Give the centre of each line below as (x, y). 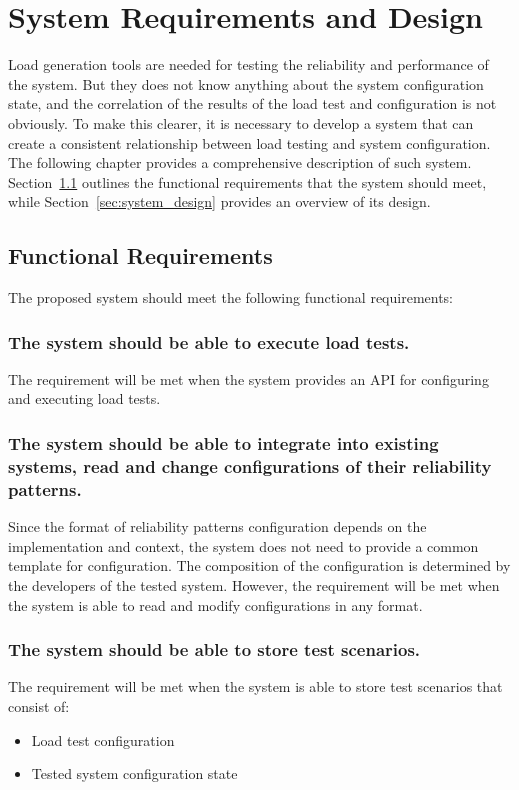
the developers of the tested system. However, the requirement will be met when (254, 584)
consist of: (39, 705)
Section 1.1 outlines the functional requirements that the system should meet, (247, 181)
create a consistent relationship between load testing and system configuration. (249, 142)
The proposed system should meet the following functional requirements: (231, 297)
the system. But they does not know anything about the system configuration (246, 83)
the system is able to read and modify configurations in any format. (215, 604)
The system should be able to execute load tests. (209, 341)
